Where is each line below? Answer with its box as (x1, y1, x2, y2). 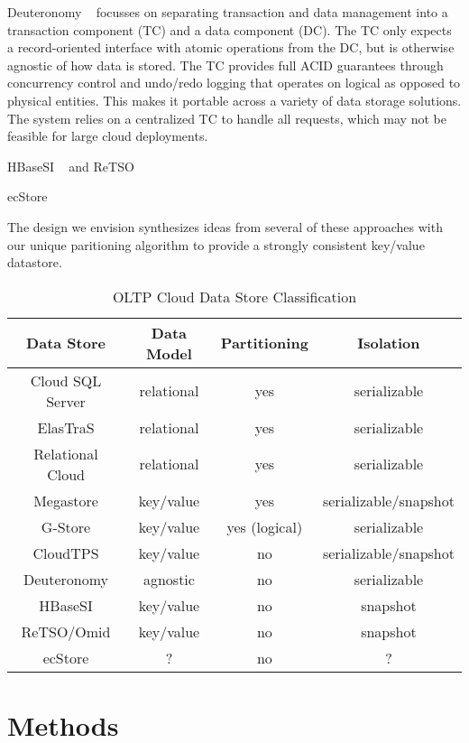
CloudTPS (32, 542, 99, 563)
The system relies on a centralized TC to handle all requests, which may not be (7, 108, 446, 127)
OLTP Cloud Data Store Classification (112, 285, 357, 307)
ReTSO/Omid (21, 620, 111, 642)
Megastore (33, 489, 98, 511)
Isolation (357, 332, 420, 354)
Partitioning (220, 332, 308, 354)
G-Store (41, 515, 91, 537)
